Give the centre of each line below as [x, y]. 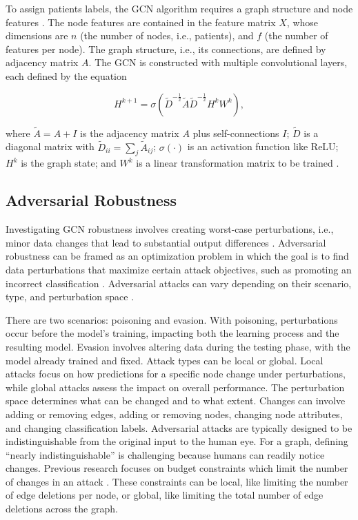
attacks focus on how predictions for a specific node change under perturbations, [176, 374]
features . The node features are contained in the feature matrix [141, 22]
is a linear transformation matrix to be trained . [238, 163]
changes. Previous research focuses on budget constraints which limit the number [177, 468]
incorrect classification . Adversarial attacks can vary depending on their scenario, [179, 283]
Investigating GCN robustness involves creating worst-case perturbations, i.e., [170, 229]
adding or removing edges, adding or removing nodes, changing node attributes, [174, 414]
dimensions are [37, 35]
